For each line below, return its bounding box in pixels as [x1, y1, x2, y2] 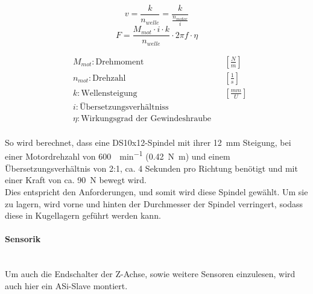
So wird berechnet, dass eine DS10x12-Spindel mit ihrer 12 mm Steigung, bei [5, 136, 291, 148]
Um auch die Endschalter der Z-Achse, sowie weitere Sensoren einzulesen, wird [5, 267, 296, 280]
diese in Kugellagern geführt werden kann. [5, 209, 161, 222]
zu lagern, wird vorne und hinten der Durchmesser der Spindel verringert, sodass [5, 197, 303, 210]
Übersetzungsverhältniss [80, 102, 169, 111]
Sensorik [5, 233, 41, 245]
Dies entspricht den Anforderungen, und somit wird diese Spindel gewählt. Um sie [5, 185, 308, 198]
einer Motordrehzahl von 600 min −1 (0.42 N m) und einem [5, 148, 230, 163]
